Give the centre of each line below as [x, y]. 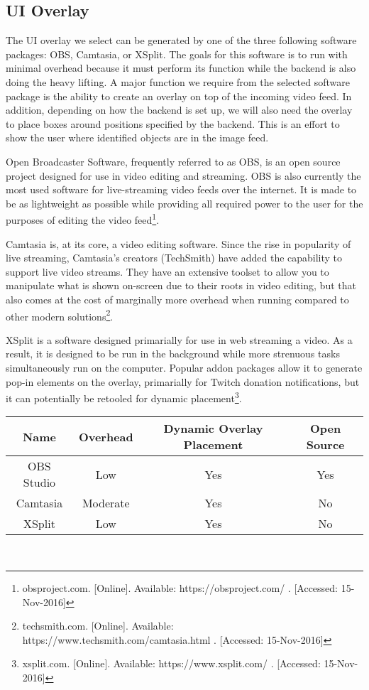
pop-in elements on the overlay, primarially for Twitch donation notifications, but [183, 381]
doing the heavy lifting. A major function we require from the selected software [178, 81]
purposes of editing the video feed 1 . [83, 219]
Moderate [106, 503]
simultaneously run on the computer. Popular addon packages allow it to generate [184, 367]
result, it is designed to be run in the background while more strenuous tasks [173, 354]
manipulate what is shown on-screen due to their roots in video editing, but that [181, 285]
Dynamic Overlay [213, 428]
